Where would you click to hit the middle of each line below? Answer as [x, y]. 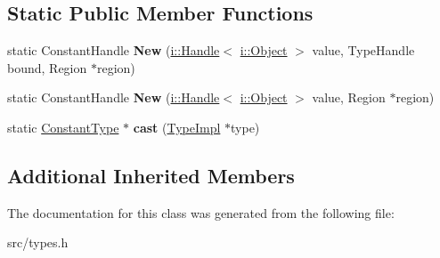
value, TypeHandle [363, 50]
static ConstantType [63, 127]
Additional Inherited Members [151, 175]
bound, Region [47, 67]
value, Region [349, 97]
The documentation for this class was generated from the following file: [201, 212]
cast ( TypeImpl [177, 127]
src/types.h [38, 242]
